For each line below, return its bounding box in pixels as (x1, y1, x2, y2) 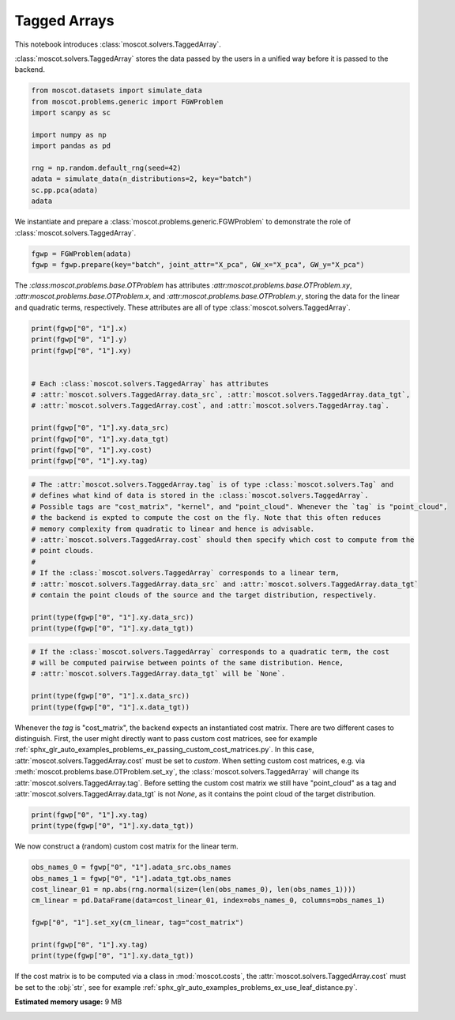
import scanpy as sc (31, 108, 111, 118)
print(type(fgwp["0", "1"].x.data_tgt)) (31, 702, 190, 711)
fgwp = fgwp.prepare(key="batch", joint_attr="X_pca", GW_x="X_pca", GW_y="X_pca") (31, 260, 365, 269)
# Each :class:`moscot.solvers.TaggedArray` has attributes (31, 379, 269, 388)
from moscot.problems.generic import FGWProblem (31, 97, 224, 106)
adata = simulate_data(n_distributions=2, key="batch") (31, 175, 253, 183)
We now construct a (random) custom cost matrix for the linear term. (14, 841, 239, 851)
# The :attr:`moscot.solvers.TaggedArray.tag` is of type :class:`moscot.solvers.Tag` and (31, 480, 394, 489)
